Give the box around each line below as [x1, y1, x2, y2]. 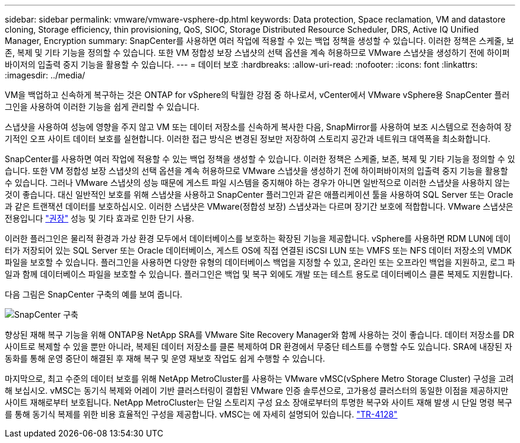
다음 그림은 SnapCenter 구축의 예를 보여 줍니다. [5, 289, 183, 299]
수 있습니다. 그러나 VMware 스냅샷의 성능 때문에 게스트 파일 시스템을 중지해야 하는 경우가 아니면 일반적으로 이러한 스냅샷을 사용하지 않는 [5, 178, 511, 188]
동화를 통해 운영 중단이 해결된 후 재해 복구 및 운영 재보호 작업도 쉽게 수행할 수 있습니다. [5, 353, 325, 363]
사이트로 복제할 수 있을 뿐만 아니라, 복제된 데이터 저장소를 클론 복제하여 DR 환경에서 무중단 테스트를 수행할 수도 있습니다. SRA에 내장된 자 [5, 341, 512, 352]
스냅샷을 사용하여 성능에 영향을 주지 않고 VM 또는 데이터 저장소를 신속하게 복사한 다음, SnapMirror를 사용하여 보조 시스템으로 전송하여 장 [5, 122, 512, 132]
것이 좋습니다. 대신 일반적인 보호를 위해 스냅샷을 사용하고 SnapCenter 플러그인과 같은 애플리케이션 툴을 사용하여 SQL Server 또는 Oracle [5, 189, 513, 200]
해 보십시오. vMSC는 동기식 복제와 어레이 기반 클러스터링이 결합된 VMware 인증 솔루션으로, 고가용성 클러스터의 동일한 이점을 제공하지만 [5, 385, 509, 395]
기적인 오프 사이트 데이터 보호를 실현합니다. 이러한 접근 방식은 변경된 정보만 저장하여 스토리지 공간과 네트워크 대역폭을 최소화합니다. [5, 134, 491, 144]
